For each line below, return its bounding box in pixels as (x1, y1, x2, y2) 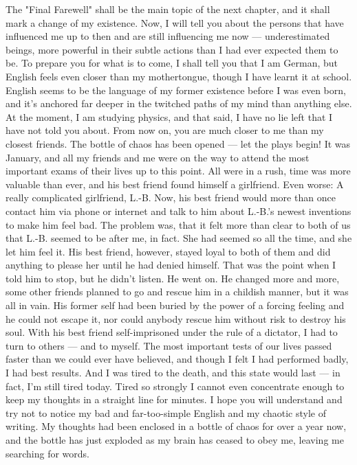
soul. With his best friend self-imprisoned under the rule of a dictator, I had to (6, 325, 338, 339)
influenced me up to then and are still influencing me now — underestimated (6, 29, 330, 43)
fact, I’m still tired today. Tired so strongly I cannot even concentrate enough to (6, 378, 345, 393)
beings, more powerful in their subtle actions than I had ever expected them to (6, 42, 338, 56)
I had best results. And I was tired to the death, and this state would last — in (6, 365, 340, 380)
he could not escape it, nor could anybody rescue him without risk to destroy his (6, 311, 346, 326)
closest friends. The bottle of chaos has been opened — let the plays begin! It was (6, 136, 351, 150)
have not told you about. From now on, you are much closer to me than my (6, 123, 324, 137)
